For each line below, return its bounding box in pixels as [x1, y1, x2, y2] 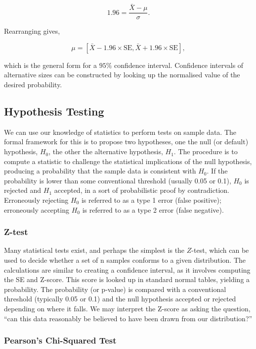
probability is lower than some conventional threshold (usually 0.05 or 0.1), [4, 175, 231, 185]
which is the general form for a [4, 59, 97, 70]
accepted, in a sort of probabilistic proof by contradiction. [54, 185, 229, 195]
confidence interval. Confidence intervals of [114, 59, 244, 70]
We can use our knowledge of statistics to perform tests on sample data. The [4, 126, 236, 137]
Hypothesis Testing [4, 104, 104, 119]
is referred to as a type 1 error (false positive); [81, 195, 221, 205]
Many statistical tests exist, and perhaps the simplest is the [4, 245, 185, 255]
